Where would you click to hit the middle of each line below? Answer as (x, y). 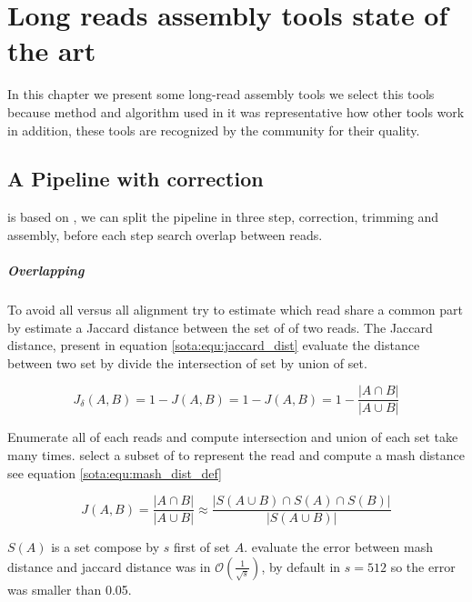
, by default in (301, 566)
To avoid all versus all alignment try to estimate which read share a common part (235, 310)
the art (52, 50)
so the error (423, 566)
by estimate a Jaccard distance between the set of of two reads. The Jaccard (220, 327)
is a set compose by (105, 547)
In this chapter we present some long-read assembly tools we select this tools (221, 94)
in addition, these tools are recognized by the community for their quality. (214, 130)
